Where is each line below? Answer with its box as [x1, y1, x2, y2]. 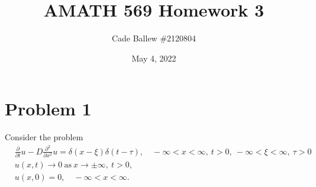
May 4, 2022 [131, 51, 176, 64]
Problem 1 [5, 96, 92, 121]
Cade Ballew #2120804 [111, 32, 196, 44]
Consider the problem [5, 131, 83, 143]
